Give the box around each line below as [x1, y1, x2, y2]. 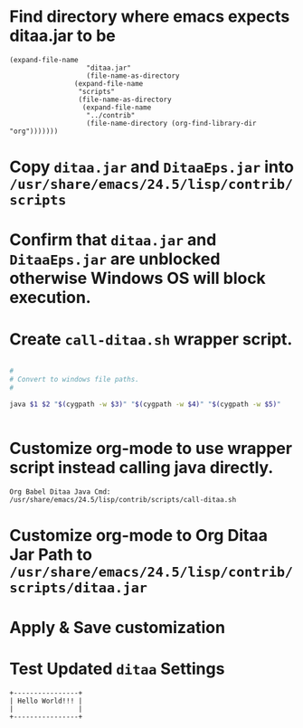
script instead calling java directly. [9, 457, 274, 477]
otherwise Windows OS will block [9, 269, 267, 288]
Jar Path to [9, 544, 93, 564]
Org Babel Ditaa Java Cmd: [9, 487, 111, 496]
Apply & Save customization [9, 618, 226, 638]
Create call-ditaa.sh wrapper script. [9, 328, 293, 349]
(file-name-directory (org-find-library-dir [86, 118, 257, 128]
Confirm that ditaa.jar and [9, 230, 217, 251]
